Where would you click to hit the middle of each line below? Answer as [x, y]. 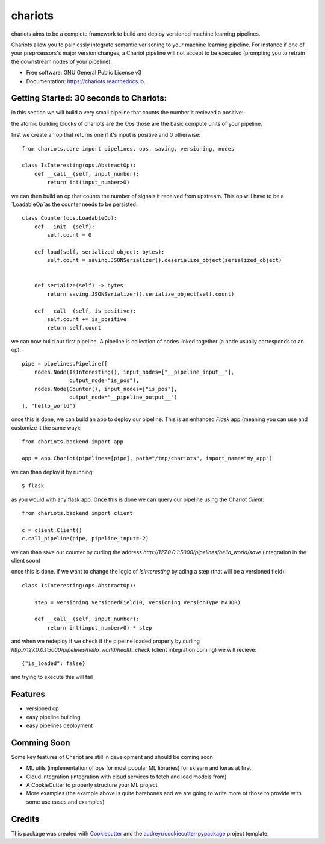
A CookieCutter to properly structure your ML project [92, 785]
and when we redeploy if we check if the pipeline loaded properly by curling [106, 641]
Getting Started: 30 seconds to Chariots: [89, 98]
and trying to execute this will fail [52, 677]
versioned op [43, 708]
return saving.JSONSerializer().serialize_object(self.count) [141, 294]
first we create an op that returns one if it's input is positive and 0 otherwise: [106, 135]
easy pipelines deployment [60, 725]
